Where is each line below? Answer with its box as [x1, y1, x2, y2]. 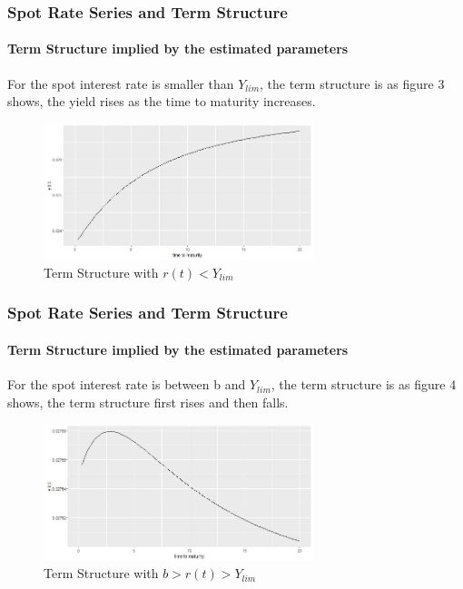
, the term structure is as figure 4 [271, 375, 457, 394]
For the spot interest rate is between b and [7, 375, 246, 394]
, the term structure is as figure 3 [260, 74, 445, 93]
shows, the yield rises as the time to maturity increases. [7, 92, 316, 111]
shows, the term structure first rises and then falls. [7, 392, 289, 411]
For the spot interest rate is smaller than [7, 74, 234, 93]
